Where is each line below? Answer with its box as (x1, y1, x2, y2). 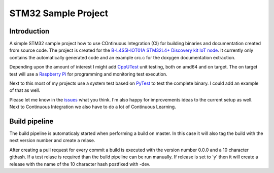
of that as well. (9, 87, 41, 93)
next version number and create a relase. (9, 137, 95, 144)
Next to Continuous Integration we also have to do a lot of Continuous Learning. (9, 104, 176, 110)
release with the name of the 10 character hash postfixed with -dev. (9, 161, 151, 167)
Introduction (9, 27, 50, 36)
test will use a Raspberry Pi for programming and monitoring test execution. (9, 71, 167, 77)
